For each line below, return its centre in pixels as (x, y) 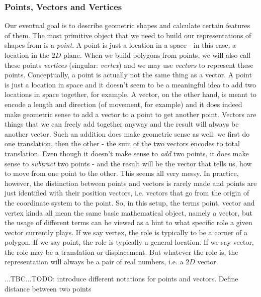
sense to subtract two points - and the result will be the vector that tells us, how (128, 163)
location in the (27, 55)
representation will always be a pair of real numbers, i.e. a (94, 262)
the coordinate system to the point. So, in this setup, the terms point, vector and (130, 202)
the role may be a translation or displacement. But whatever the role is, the (121, 252)
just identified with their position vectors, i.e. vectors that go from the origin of (127, 193)
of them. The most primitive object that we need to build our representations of (128, 35)
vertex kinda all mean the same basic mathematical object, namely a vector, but (128, 212)
